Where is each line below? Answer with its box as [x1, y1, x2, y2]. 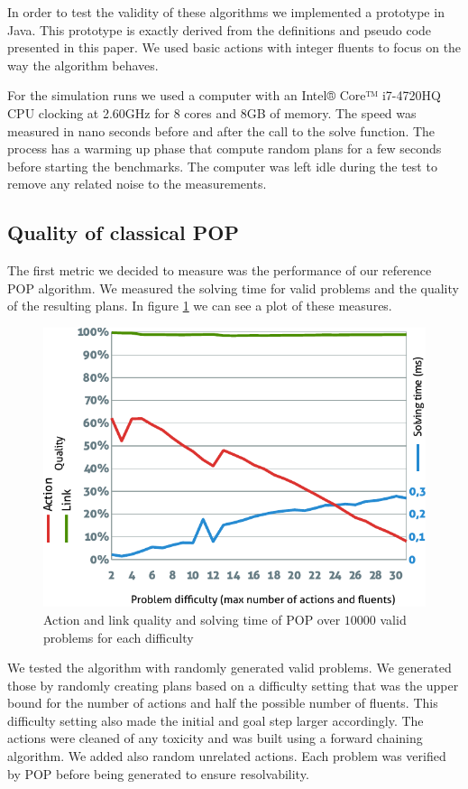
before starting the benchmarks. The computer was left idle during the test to [7, 156, 437, 175]
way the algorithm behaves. [7, 55, 159, 74]
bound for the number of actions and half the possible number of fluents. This [7, 693, 438, 712]
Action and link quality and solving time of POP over [43, 609, 341, 628]
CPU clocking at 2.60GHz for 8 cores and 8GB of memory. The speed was [7, 103, 417, 122]
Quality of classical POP [7, 218, 239, 246]
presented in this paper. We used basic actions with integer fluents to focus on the [7, 38, 462, 57]
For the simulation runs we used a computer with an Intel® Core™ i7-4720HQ [7, 86, 441, 105]
